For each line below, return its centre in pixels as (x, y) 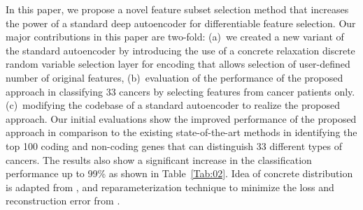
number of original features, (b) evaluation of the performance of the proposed (175, 77)
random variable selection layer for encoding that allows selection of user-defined (178, 64)
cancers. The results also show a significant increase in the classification (159, 159)
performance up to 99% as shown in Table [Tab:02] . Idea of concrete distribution (179, 173)
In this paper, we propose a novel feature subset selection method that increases (177, 9)
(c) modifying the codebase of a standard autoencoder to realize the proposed (173, 105)
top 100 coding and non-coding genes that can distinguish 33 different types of (174, 145)
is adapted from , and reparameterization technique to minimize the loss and (170, 187)
